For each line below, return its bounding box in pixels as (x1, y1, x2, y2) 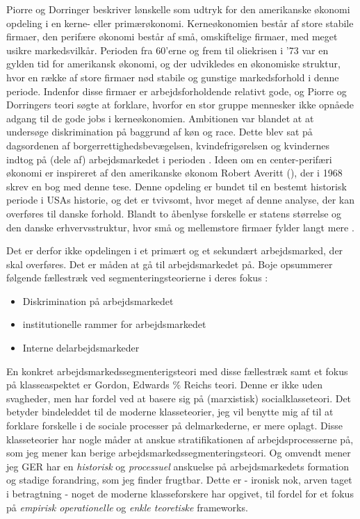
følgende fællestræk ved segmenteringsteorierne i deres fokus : (6, 270, 268, 285)
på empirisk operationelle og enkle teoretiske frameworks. (6, 500, 248, 514)
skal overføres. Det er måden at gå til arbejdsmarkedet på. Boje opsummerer (6, 256, 333, 271)
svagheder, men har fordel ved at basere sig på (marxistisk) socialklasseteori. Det (6, 390, 352, 405)
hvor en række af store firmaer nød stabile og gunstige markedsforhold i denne (6, 69, 339, 84)
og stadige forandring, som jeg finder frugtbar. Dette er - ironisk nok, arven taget (6, 472, 352, 487)
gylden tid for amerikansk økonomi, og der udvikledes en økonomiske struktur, (6, 56, 341, 71)
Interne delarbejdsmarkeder (22, 340, 140, 355)
